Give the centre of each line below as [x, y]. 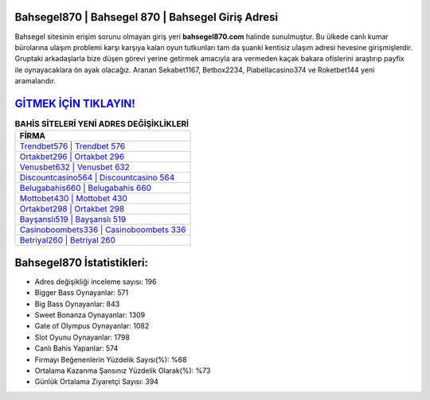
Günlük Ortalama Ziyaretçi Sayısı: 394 [97, 382]
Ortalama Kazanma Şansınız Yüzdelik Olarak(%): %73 [123, 371]
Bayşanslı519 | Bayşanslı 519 [73, 219]
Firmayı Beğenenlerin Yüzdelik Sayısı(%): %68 [111, 359]
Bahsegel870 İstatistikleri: [82, 262]
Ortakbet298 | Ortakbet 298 [72, 209]
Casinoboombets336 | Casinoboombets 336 [103, 230]
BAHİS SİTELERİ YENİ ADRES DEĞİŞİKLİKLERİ [102, 124]
